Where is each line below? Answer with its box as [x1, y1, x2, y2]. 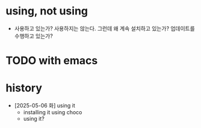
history [5, 81, 43, 95]
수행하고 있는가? [14, 32, 54, 40]
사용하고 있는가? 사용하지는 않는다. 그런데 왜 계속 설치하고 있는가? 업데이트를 [14, 25, 195, 32]
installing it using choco [23, 109, 82, 116]
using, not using [5, 4, 88, 18]
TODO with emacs [5, 54, 98, 67]
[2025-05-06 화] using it [14, 102, 76, 109]
